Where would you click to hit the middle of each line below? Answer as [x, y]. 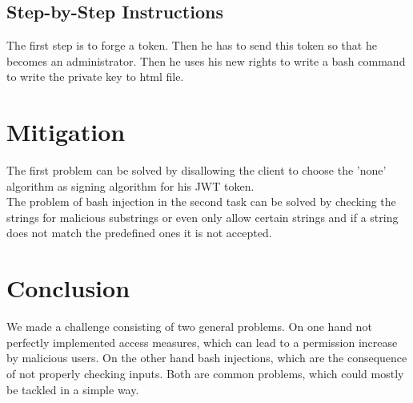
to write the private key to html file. [95, 77]
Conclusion [68, 288]
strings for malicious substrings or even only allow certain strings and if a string [202, 217]
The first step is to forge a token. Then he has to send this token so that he [192, 45]
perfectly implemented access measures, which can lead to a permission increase [202, 342]
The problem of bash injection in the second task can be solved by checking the [201, 201]
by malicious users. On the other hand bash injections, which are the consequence [207, 358]
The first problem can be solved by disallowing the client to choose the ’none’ [196, 170]
